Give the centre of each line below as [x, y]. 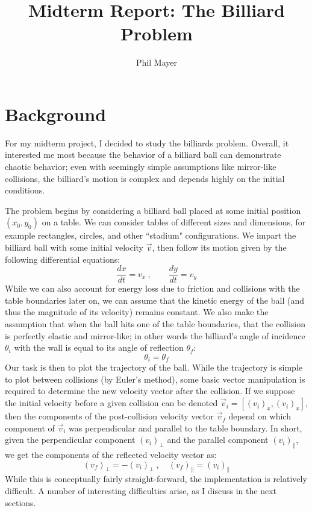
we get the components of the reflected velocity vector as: [111, 455]
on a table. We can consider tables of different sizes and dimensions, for [174, 222]
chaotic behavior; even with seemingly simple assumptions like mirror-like [141, 167]
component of [30, 428]
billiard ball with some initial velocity [74, 247]
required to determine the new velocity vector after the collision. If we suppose [150, 391]
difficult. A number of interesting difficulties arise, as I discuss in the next [141, 491]
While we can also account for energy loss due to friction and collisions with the [152, 288]
